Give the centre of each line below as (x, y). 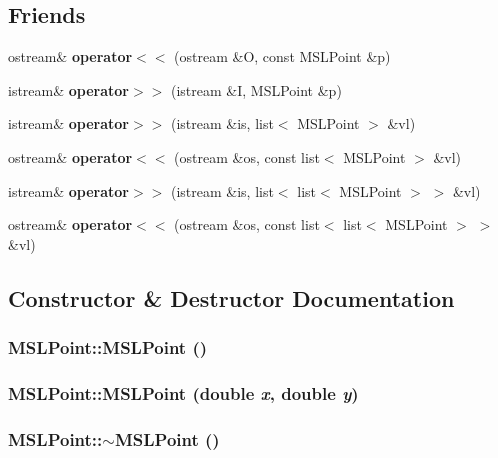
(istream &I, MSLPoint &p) (256, 89)
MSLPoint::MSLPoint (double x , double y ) (183, 392)
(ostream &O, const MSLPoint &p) (282, 56)
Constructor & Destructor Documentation (231, 297)
